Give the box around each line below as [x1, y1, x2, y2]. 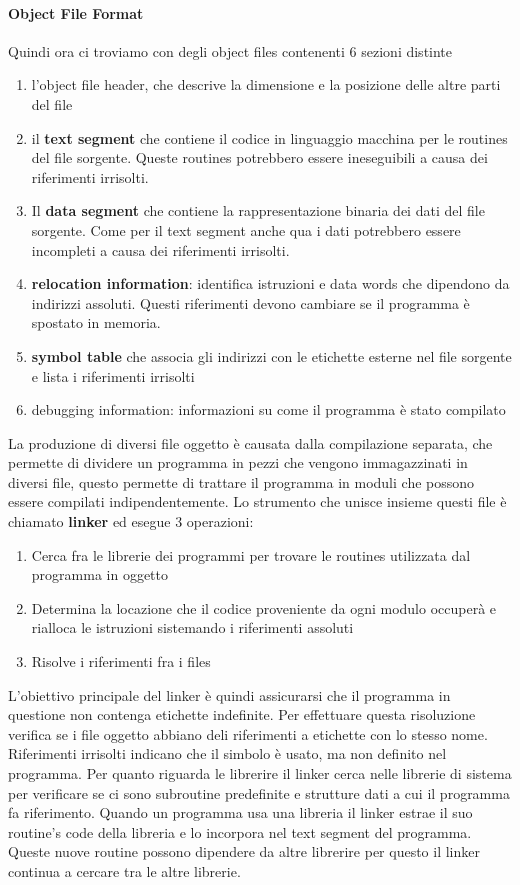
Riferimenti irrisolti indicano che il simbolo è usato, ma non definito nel [8, 743, 447, 764]
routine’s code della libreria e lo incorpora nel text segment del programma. [8, 821, 472, 842]
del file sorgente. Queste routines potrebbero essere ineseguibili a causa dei [31, 147, 488, 168]
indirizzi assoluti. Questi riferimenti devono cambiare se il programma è [31, 292, 470, 313]
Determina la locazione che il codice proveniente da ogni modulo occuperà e [31, 597, 497, 618]
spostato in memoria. [31, 312, 161, 333]
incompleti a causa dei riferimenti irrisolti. [31, 239, 290, 260]
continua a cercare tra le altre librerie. [8, 860, 241, 881]
